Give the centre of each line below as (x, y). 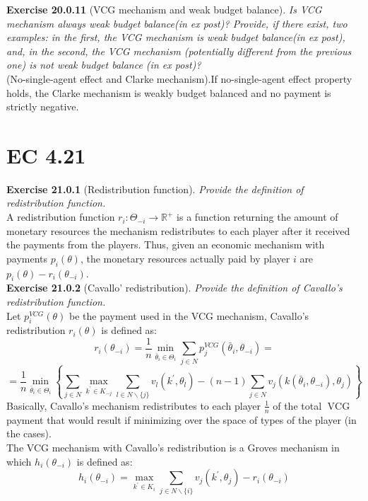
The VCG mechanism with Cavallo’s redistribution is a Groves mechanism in (173, 447)
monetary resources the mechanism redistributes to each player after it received (178, 230)
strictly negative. (43, 106)
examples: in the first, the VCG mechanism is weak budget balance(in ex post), (176, 37)
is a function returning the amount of (257, 217)
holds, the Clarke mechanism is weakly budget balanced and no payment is (169, 92)
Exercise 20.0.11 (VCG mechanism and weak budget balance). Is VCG (164, 9)
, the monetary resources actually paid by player (185, 258)
